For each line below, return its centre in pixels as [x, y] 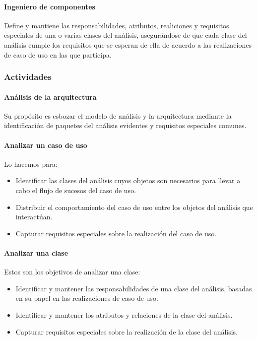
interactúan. [34, 217]
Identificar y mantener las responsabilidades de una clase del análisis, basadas [134, 288]
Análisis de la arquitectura [50, 97]
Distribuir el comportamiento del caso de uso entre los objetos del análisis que [134, 207]
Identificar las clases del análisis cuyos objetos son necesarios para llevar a [128, 180]
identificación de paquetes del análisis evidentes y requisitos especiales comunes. [125, 125]
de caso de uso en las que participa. [58, 54]
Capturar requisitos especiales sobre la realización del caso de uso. [116, 233]
